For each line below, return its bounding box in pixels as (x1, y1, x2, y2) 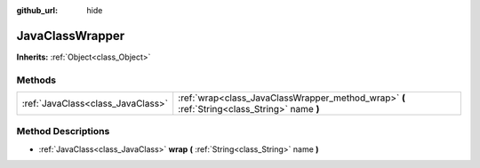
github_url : (16, 5, 58, 15)
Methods (16, 74, 57, 86)
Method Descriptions (16, 125, 110, 138)
